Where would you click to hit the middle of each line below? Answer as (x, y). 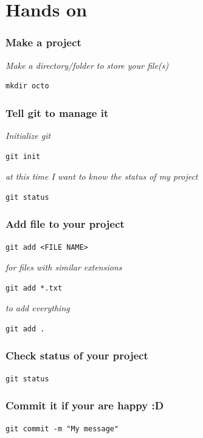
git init (23, 156)
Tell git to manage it (57, 112)
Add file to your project (65, 224)
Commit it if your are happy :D (85, 405)
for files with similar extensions (64, 267)
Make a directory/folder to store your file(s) (87, 65)
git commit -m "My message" (62, 429)
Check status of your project (77, 355)
